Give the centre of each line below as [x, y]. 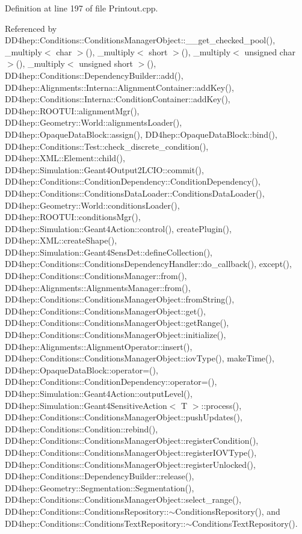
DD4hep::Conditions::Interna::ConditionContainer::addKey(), [118, 99]
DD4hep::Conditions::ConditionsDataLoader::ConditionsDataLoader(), [135, 193]
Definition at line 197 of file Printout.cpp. [82, 8]
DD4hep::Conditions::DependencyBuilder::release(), [100, 476]
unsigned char [270, 51]
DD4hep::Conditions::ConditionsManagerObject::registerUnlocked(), [130, 464]
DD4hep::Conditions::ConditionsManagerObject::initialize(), [116, 335]
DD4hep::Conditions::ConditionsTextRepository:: [95, 523]
